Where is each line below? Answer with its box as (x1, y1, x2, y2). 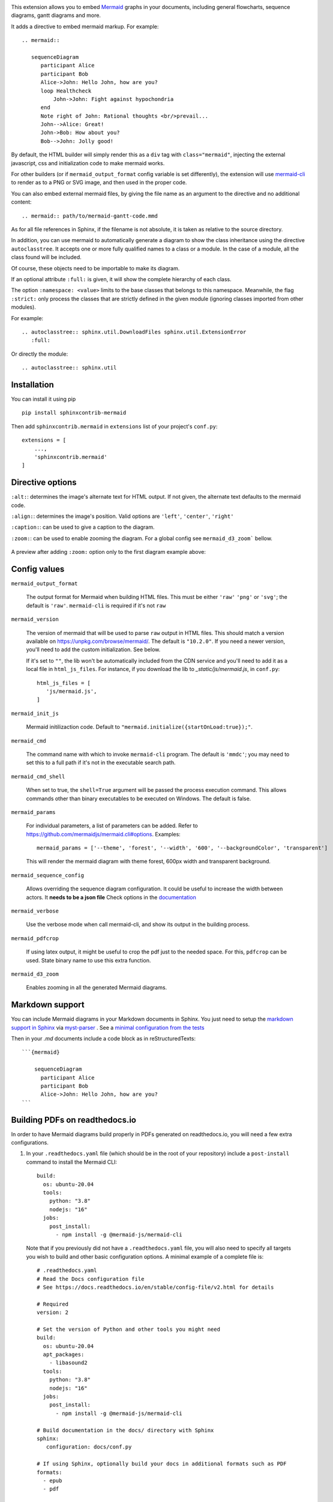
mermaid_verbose (11, 908, 59, 914)
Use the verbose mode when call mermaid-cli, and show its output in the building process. (26, 921, 250, 928)
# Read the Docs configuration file (37, 1275, 145, 1282)
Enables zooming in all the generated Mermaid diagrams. (26, 984, 167, 991)
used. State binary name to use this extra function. (26, 956, 151, 964)
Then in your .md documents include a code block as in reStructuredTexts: (11, 1035, 196, 1042)
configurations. (11, 1139, 49, 1146)
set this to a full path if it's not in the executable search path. (26, 759, 176, 766)
